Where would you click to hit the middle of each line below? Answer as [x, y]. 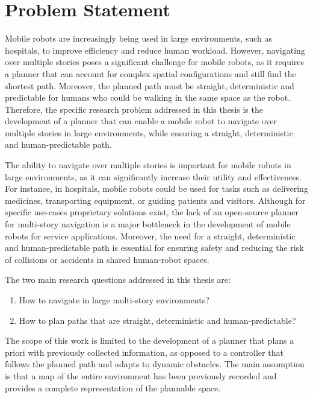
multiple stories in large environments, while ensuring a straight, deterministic [149, 132]
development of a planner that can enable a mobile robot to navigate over [141, 121]
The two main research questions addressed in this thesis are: [118, 280]
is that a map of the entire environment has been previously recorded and [141, 375]
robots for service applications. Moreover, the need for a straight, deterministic [150, 235]
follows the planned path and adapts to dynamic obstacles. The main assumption [155, 364]
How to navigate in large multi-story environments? [114, 300]
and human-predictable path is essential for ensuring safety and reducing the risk [154, 248]
